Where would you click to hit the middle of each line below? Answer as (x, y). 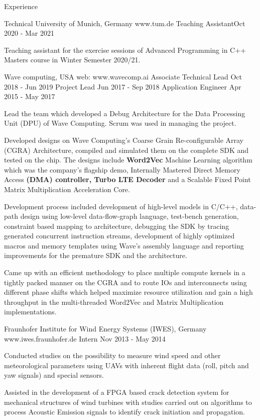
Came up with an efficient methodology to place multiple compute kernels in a (125, 272)
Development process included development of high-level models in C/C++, (121, 206)
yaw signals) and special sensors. (54, 375)
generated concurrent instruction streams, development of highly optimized (119, 236)
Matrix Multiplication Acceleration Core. (67, 189)
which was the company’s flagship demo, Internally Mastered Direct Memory (122, 169)
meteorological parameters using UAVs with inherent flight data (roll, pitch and (126, 365)
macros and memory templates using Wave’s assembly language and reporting (124, 245)
